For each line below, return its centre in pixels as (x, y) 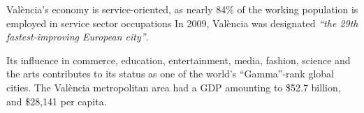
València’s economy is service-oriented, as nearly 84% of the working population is (182, 9)
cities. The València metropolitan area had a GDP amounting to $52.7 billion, (174, 87)
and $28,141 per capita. (57, 101)
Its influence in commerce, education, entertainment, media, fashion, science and (179, 60)
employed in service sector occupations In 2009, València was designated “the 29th (182, 23)
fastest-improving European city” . (78, 37)
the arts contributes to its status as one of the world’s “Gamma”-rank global (170, 74)
